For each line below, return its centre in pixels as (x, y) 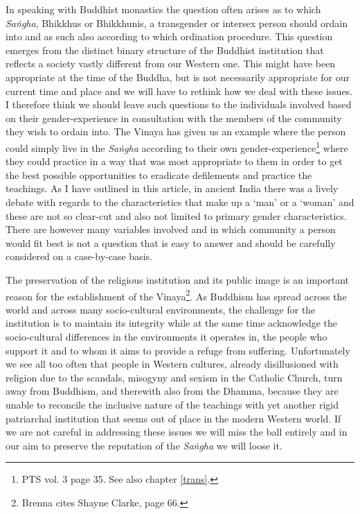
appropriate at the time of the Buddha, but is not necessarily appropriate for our (178, 77)
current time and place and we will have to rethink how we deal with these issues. (179, 91)
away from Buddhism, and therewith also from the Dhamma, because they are (172, 391)
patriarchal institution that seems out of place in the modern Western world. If (173, 418)
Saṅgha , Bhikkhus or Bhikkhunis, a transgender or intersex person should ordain (177, 23)
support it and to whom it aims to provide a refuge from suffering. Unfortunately (178, 350)
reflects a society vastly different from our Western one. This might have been (171, 63)
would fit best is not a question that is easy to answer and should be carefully (171, 242)
